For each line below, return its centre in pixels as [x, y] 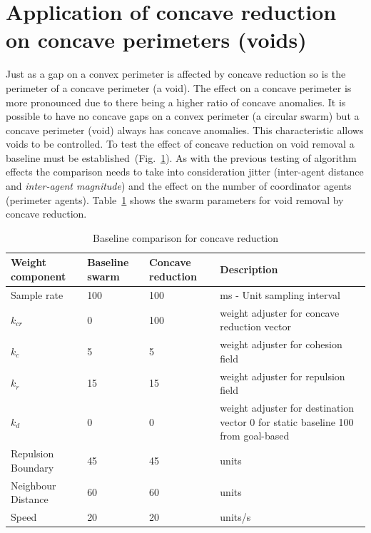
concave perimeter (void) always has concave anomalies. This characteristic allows [185, 130]
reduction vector [255, 326]
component [39, 276]
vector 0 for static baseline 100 [287, 421]
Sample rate [37, 294]
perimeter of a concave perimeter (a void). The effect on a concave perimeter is [179, 87]
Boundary [32, 467]
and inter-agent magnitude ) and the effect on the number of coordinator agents [179, 186]
